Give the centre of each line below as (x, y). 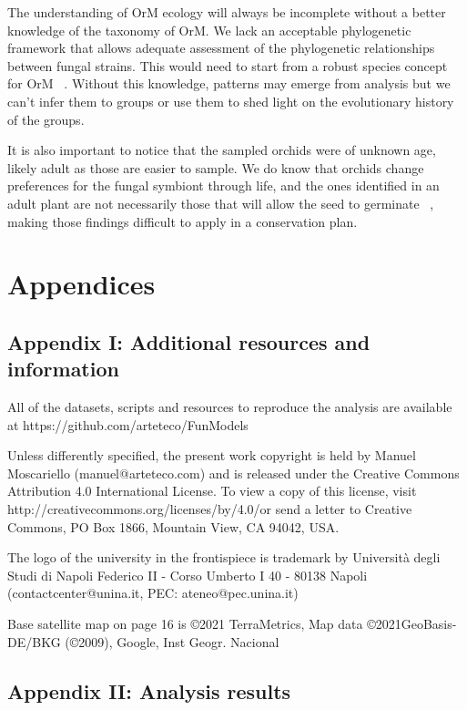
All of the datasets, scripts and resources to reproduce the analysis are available (230, 407)
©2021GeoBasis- (412, 624)
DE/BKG (34, 641)
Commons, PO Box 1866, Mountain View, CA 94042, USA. (173, 526)
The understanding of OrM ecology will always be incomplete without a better (227, 12)
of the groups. (46, 119)
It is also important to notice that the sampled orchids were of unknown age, (222, 150)
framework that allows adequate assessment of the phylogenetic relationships (221, 48)
